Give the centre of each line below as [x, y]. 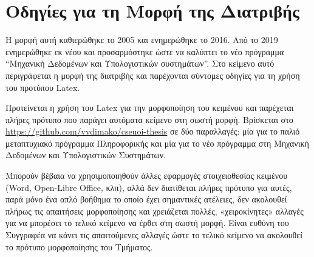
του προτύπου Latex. [43, 87]
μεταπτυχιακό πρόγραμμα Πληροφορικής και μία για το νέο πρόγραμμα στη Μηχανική [157, 143]
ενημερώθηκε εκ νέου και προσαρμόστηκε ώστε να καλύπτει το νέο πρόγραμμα [145, 51]
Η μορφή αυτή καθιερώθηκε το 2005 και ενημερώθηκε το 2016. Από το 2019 [142, 40]
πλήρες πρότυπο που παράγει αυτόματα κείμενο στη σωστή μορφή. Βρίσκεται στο [149, 119]
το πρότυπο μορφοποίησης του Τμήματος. [79, 246]
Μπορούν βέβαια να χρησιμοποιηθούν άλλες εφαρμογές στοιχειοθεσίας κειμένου [147, 175]
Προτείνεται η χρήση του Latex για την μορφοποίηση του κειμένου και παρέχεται [150, 108]
